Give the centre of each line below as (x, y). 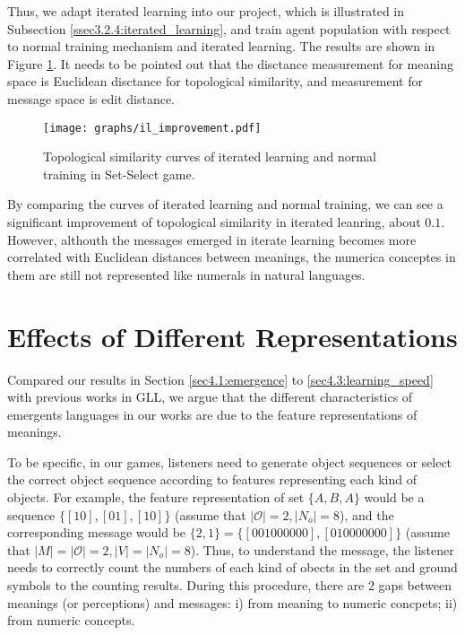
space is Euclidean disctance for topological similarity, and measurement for (215, 81)
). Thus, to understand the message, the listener (322, 549)
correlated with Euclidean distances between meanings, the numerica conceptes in (232, 257)
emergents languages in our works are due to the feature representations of (212, 414)
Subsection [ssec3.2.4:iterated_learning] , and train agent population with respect (229, 28)
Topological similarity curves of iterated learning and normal (210, 157)
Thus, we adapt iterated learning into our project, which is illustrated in (206, 11)
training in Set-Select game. (119, 174)
